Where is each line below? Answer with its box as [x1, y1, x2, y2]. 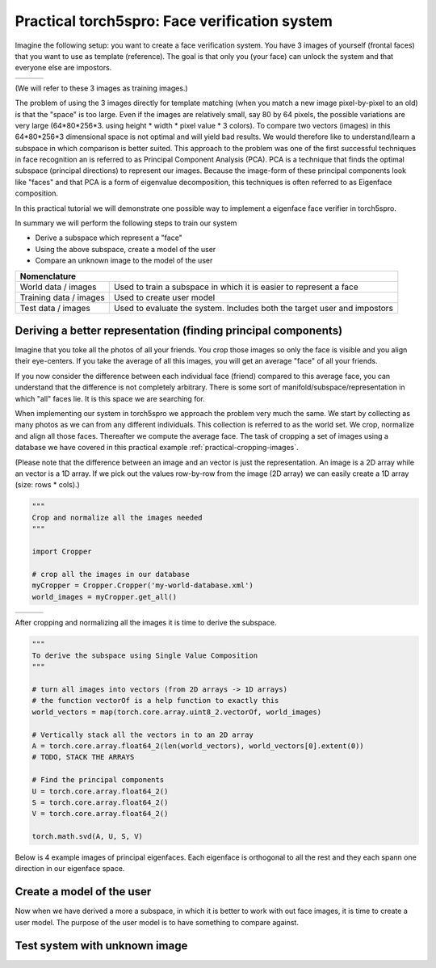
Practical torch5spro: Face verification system [15, 12, 333, 30]
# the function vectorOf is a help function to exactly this [31, 696, 279, 705]
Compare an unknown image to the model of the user [35, 255, 213, 266]
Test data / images [19, 302, 90, 314]
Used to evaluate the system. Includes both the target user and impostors [113, 302, 393, 314]
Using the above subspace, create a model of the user [35, 244, 216, 254]
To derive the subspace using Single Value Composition [31, 650, 258, 660]
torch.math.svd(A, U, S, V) [31, 832, 143, 841]
